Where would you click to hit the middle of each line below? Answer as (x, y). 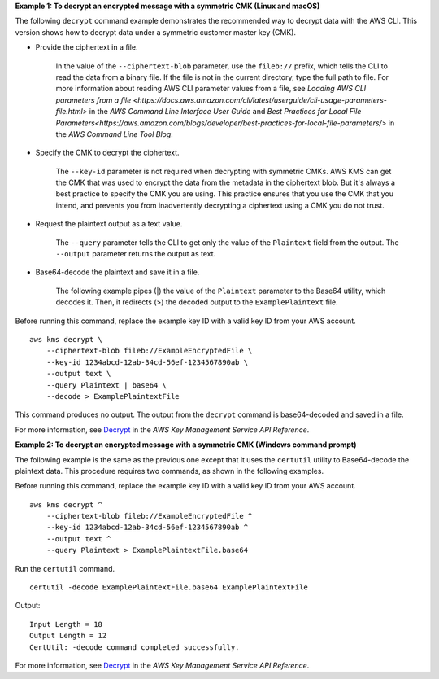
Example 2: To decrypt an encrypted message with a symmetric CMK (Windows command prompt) (186, 445)
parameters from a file (93, 100)
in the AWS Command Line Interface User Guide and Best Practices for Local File (225, 112)
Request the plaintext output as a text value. (109, 224)
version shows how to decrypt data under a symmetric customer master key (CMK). (156, 32)
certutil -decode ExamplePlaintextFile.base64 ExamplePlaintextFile (169, 587)
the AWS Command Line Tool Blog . (115, 134)
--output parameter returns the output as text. (136, 254)
